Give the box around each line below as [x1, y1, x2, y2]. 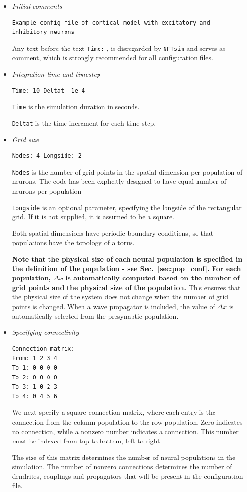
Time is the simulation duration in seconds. [12, 101, 140, 112]
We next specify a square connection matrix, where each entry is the [12, 407, 215, 417]
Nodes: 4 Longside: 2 [12, 152, 82, 160]
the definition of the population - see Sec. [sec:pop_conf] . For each [12, 263, 241, 273]
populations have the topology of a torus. [12, 237, 135, 247]
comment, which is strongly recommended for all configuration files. [12, 52, 213, 63]
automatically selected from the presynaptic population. [12, 311, 179, 321]
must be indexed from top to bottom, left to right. [12, 436, 162, 446]
